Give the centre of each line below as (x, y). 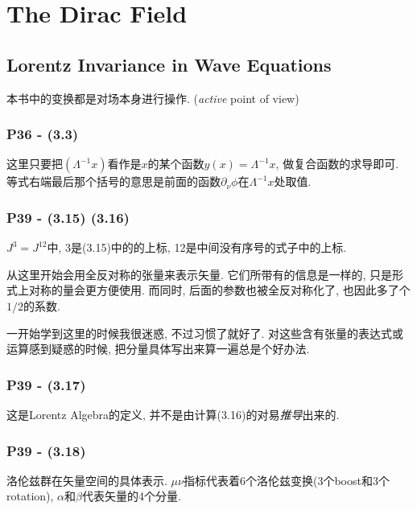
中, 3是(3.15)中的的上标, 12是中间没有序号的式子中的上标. (197, 247)
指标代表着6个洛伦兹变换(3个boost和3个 (286, 480)
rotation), (30, 496)
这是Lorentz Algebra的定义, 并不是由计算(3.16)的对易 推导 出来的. (173, 414)
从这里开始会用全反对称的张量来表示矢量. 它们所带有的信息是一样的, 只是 (200, 274)
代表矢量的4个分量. (131, 496)
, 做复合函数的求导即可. (337, 164)
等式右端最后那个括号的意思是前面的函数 (114, 181)
